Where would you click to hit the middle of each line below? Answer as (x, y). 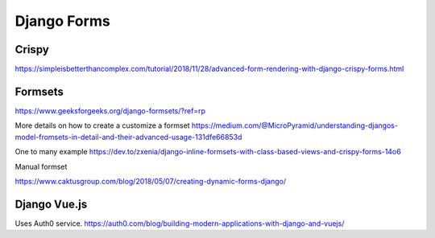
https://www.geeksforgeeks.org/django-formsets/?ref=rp (110, 111)
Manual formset (41, 166)
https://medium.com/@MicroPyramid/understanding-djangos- (295, 125)
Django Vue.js (51, 204)
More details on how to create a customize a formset (102, 125)
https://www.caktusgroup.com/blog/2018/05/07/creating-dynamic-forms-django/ (150, 181)
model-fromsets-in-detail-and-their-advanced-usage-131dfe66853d (128, 137)
